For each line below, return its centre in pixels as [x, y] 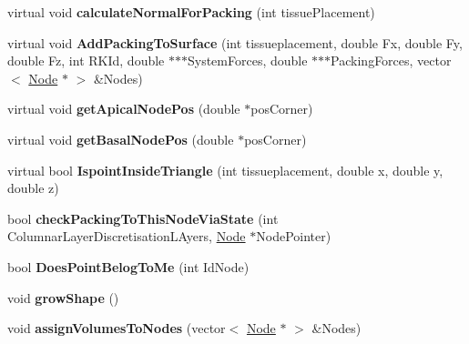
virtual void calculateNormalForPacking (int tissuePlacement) [191, 12]
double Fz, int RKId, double [86, 61]
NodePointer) [294, 236]
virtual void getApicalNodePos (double [124, 109]
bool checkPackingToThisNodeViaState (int [143, 218]
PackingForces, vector [391, 61]
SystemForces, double [247, 61]
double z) [33, 188]
